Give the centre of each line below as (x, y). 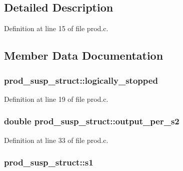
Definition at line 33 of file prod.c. (56, 140)
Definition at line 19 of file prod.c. (56, 99)
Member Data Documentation (84, 55)
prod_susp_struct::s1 (49, 162)
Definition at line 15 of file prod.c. (56, 28)
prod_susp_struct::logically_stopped (81, 80)
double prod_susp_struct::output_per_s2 (92, 121)
